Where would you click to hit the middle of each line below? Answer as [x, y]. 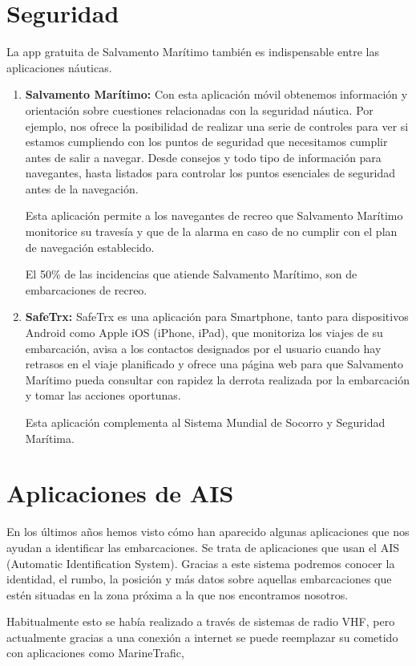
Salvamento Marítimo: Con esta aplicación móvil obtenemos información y [216, 94]
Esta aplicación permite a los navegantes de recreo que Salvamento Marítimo [214, 215]
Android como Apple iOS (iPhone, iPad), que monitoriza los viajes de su [204, 333]
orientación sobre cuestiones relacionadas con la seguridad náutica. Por [199, 110]
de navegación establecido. [90, 247]
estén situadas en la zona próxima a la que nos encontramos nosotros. [178, 594]
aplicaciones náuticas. [59, 67]
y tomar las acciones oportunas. [103, 395]
